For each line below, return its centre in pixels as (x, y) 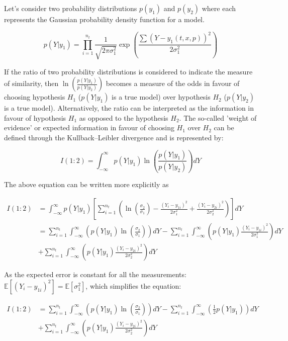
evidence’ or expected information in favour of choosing (89, 127)
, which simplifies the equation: (133, 285)
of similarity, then (31, 83)
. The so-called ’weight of (218, 117)
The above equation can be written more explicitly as (86, 184)
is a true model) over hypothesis (161, 97)
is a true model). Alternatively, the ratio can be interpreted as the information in (129, 108)
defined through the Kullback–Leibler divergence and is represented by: (114, 137)
